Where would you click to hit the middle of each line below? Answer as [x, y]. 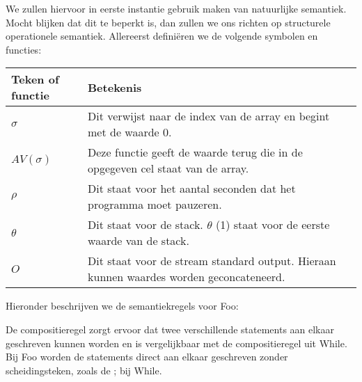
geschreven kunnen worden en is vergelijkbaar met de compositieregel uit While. [176, 343]
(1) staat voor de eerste [273, 225]
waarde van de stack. [139, 241]
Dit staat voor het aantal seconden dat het [192, 189]
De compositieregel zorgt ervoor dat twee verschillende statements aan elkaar [170, 329]
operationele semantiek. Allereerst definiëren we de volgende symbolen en [162, 36]
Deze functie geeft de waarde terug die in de [195, 152]
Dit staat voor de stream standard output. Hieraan [212, 261]
